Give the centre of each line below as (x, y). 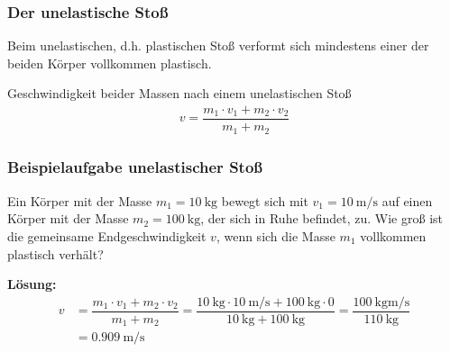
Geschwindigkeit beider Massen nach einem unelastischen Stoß (179, 93)
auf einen (407, 200)
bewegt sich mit (265, 200)
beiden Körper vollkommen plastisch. (110, 63)
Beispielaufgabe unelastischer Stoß (135, 167)
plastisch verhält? (55, 253)
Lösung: (32, 284)
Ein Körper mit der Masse (80, 200)
